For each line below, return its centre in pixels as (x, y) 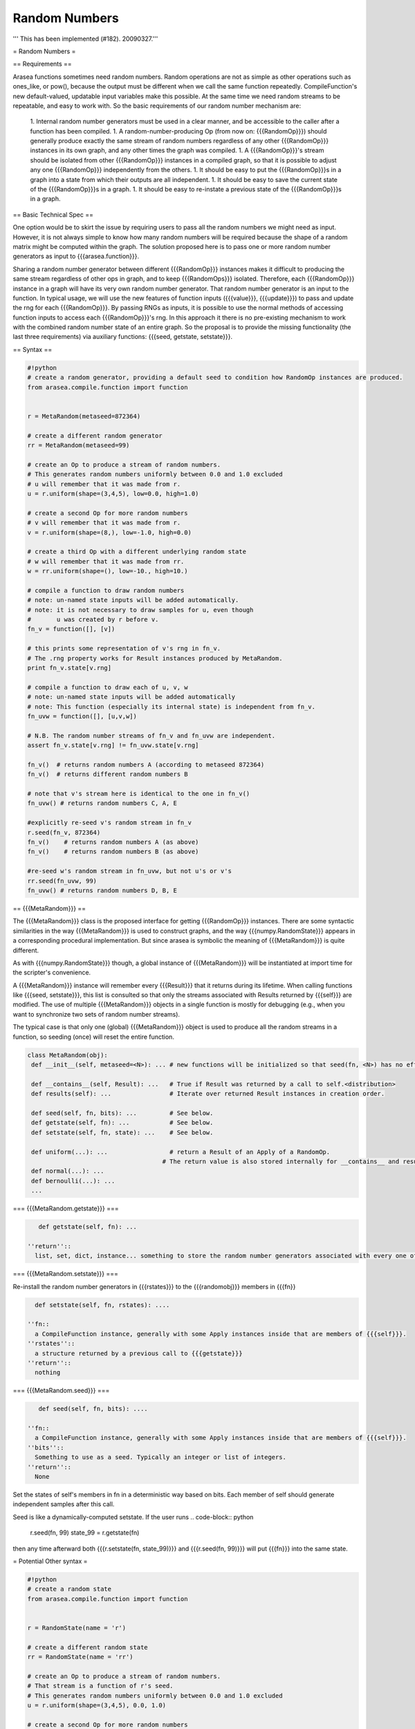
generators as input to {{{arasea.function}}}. (76, 257)
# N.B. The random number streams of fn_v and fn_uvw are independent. (151, 736)
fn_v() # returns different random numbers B (108, 774)
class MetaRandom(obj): (68, 1055)
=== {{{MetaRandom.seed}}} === (61, 1391)
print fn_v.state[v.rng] (70, 668)
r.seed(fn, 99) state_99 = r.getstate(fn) (85, 1533)
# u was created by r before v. (93, 620)
